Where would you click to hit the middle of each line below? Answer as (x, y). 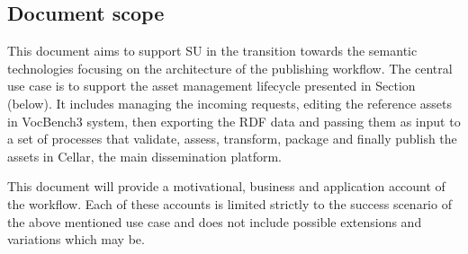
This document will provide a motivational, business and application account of (226, 186)
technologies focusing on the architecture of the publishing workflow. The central (230, 68)
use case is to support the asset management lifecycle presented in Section (211, 86)
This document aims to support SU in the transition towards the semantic (212, 51)
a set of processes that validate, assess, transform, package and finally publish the (232, 139)
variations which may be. (76, 239)
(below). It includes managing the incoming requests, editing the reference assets (230, 103)
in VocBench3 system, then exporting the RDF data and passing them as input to (234, 121)
